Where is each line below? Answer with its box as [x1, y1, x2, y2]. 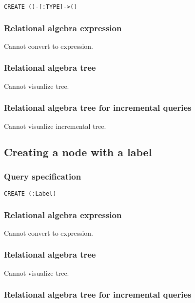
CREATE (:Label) [4, 190, 57, 198]
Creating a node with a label [4, 144, 152, 160]
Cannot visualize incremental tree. [4, 121, 106, 131]
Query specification [4, 170, 81, 182]
